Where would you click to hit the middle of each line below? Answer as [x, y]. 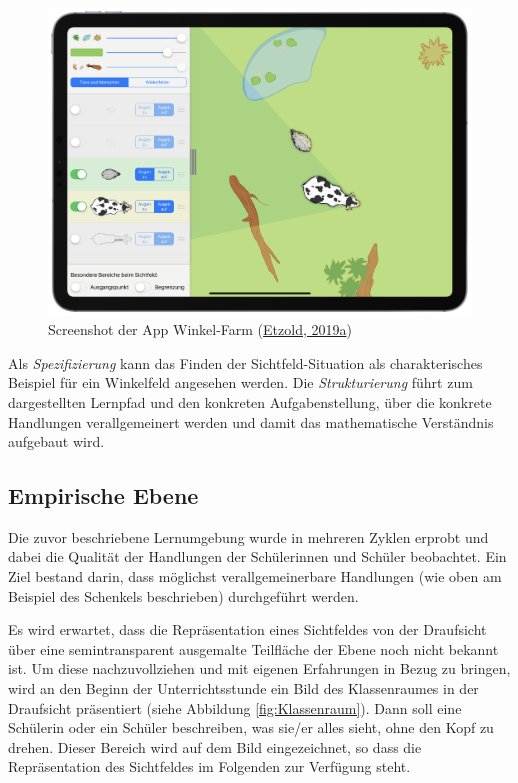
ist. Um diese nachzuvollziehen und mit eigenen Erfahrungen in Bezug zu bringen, [259, 668]
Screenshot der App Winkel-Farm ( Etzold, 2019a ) [200, 329]
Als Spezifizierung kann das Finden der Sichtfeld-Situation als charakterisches [245, 362]
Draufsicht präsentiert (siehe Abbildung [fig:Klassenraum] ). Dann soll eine [235, 707]
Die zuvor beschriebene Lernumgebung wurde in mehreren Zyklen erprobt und [248, 536]
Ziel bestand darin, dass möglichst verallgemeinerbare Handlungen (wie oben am [255, 576]
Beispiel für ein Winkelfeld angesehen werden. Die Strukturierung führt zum [240, 382]
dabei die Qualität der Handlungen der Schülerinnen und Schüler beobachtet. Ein [257, 556]
